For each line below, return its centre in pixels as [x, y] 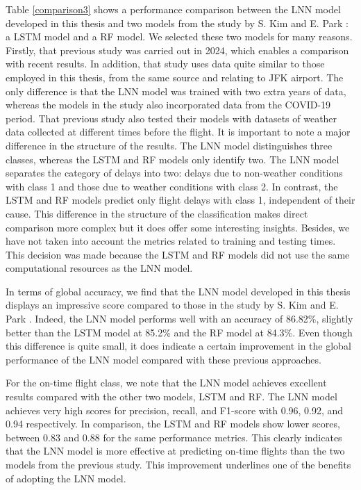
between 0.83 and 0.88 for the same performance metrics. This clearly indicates [174, 437]
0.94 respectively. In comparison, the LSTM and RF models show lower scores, [173, 424]
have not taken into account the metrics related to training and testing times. [171, 241]
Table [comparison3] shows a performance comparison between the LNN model [173, 9]
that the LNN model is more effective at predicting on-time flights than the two [175, 451]
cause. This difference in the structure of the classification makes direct [157, 213]
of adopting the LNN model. [66, 478]
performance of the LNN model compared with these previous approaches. [163, 359]
